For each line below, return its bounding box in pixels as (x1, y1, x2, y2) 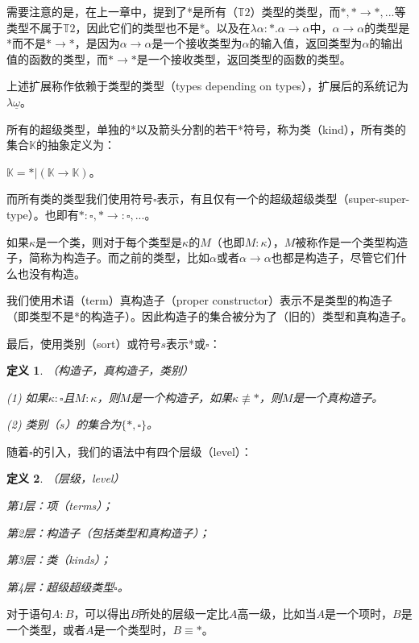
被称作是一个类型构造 (295, 233, 409, 250)
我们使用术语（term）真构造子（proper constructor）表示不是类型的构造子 (6, 292, 393, 309)
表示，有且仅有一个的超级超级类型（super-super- (156, 190, 410, 207)
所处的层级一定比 (139, 605, 230, 622)
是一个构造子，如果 (131, 388, 233, 405)
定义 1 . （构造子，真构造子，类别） (6, 362, 193, 379)
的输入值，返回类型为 (249, 35, 363, 52)
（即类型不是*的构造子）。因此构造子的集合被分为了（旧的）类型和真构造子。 (6, 307, 413, 324)
